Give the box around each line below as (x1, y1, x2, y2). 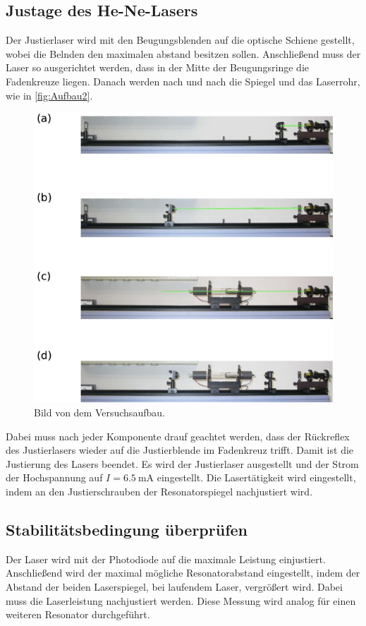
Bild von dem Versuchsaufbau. (34, 405, 165, 420)
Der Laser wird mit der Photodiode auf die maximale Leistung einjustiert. (6, 551, 326, 566)
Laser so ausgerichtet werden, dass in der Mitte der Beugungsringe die (6, 60, 309, 75)
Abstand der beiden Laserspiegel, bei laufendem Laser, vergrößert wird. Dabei (6, 579, 343, 594)
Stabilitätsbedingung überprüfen (6, 519, 248, 541)
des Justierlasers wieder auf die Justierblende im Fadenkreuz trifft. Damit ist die (6, 443, 354, 457)
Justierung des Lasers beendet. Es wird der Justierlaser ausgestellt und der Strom (6, 456, 359, 471)
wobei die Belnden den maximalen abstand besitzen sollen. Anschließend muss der (6, 46, 361, 61)
